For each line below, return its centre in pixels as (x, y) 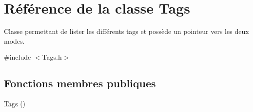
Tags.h (52, 57)
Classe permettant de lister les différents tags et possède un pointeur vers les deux (126, 31)
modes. (14, 40)
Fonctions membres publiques (80, 83)
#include (18, 57)
